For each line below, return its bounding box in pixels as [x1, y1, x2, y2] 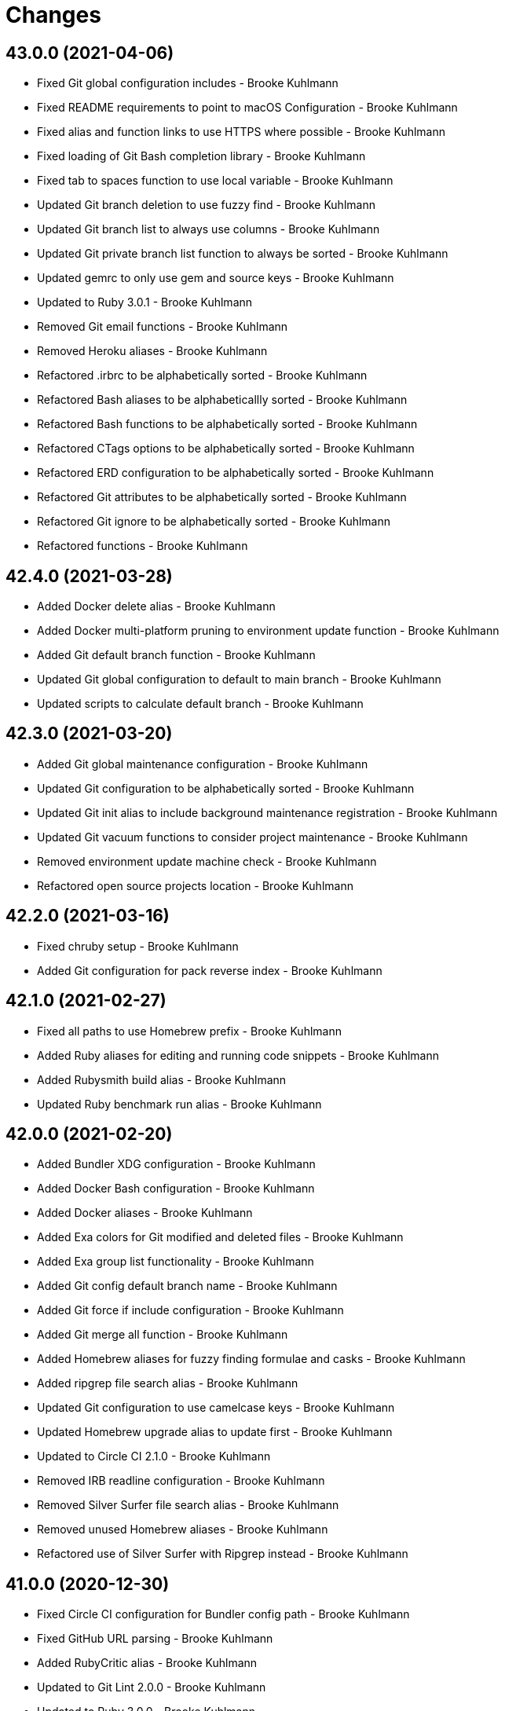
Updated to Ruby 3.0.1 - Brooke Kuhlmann [37, 295, 253, 310]
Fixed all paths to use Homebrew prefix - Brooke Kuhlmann [37, 1024, 342, 1038]
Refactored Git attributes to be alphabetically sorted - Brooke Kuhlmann [37, 490, 407, 504]
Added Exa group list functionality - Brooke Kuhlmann [37, 1255, 314, 1269]
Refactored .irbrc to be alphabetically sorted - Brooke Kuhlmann [37, 368, 368, 383]
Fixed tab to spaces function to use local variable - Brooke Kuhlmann [37, 174, 393, 188]
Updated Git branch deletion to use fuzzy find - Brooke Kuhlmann [37, 198, 375, 212]
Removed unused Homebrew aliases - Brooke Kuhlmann [37, 1522, 328, 1537]
